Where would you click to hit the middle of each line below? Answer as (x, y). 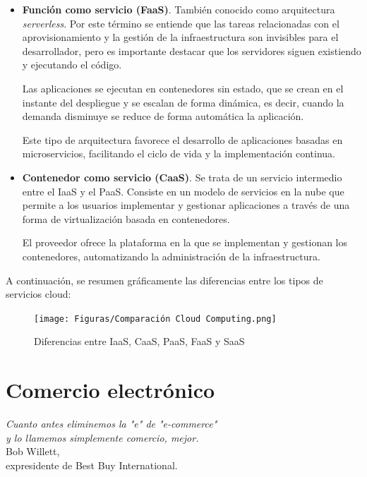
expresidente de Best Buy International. (92, 465)
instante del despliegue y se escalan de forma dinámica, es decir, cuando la (183, 102)
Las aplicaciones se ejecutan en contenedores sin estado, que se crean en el (183, 88)
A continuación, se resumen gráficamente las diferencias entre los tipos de (164, 280)
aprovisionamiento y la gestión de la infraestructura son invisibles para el (180, 37)
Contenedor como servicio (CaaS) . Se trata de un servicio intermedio (182, 177)
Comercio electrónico (110, 390)
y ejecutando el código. (72, 65)
